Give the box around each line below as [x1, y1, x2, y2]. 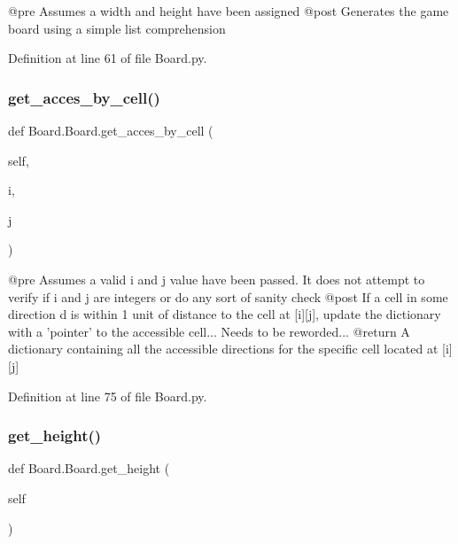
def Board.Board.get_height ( [8, 459, 170, 478]
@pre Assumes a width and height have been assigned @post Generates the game [8, 2, 449, 19]
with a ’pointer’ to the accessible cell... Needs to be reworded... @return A [8, 322, 410, 340]
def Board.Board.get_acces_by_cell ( [8, 121, 213, 139]
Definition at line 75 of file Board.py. [8, 386, 207, 405]
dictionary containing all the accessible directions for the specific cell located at [8, 339, 439, 358]
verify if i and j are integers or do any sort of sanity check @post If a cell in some [8, 287, 448, 306]
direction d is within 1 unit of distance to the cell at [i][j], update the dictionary [8, 305, 441, 323]
